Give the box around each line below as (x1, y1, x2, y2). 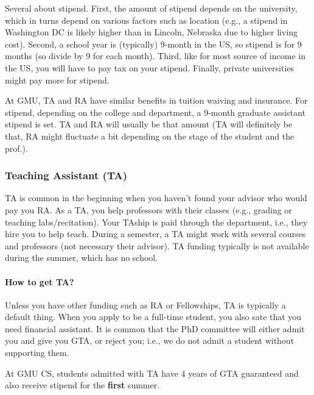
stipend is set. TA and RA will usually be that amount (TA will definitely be (5, 118, 293, 130)
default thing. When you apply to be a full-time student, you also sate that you (5, 310, 302, 323)
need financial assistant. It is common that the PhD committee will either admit (5, 322, 305, 335)
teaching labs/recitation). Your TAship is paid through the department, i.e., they (5, 215, 308, 228)
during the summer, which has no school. (5, 251, 158, 264)
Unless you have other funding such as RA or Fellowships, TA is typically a (5, 298, 286, 311)
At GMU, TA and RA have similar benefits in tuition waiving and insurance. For (5, 94, 308, 107)
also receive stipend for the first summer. (5, 379, 160, 391)
